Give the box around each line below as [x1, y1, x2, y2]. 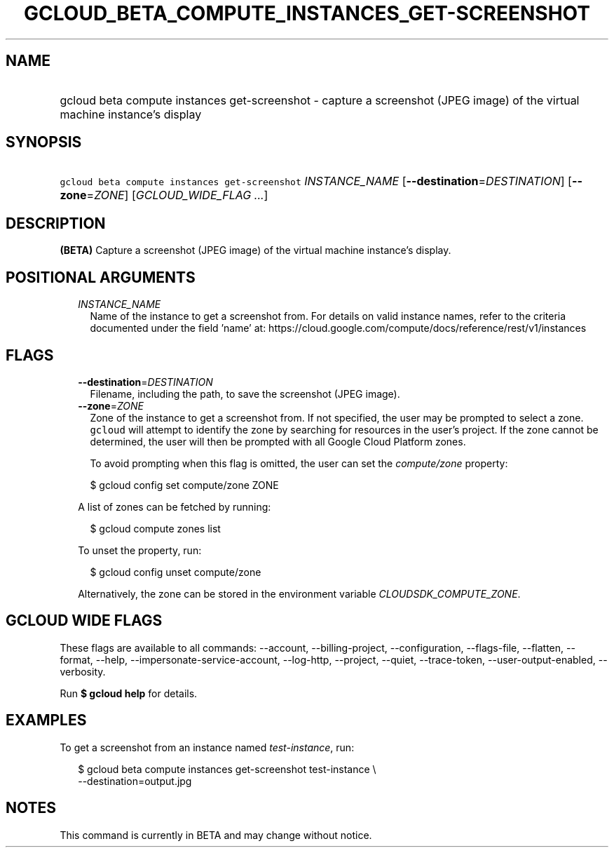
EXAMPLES [6, 711, 87, 730]
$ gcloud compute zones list [90, 522, 221, 535]
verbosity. [60, 665, 106, 678]
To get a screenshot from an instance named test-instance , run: [60, 741, 355, 753]
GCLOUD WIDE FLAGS [6, 612, 163, 630]
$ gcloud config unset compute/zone [90, 565, 261, 578]
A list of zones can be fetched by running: [78, 500, 271, 513]
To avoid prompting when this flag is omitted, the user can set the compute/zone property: [90, 457, 508, 469]
